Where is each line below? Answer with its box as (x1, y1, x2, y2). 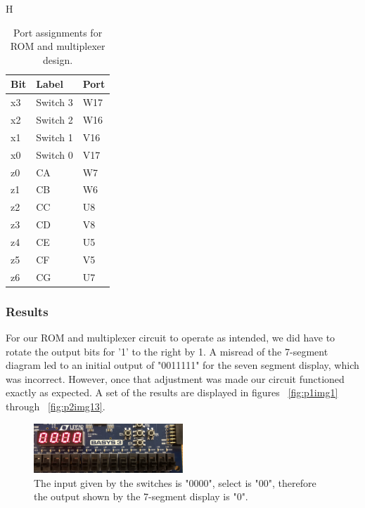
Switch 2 (36, 112, 73, 127)
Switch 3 (36, 95, 73, 110)
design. (43, 52, 73, 67)
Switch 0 (36, 147, 73, 162)
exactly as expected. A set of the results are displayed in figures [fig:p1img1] (6, 385, 338, 400)
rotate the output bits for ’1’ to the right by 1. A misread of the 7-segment (6, 344, 328, 358)
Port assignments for (13, 25, 103, 39)
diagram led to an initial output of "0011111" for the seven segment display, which (6, 358, 359, 372)
